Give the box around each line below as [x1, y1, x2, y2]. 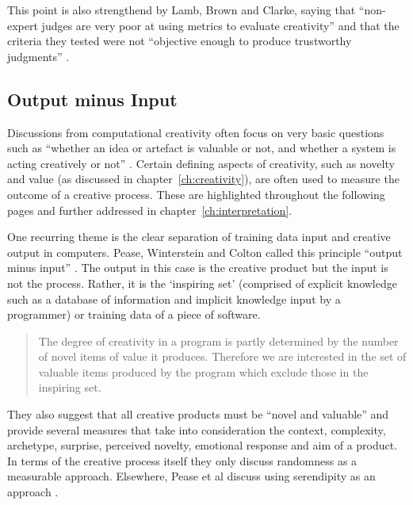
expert [7, 17, 38, 33]
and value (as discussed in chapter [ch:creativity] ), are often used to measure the [7, 170, 400, 187]
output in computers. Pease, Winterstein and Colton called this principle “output [7, 243, 403, 260]
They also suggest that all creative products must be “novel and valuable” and [7, 406, 389, 423]
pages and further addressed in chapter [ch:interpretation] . [7, 201, 293, 218]
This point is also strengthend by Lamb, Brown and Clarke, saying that [7, 2, 356, 17]
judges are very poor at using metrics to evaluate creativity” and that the [41, 17, 400, 33]
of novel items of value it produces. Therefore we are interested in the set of [38, 348, 407, 365]
